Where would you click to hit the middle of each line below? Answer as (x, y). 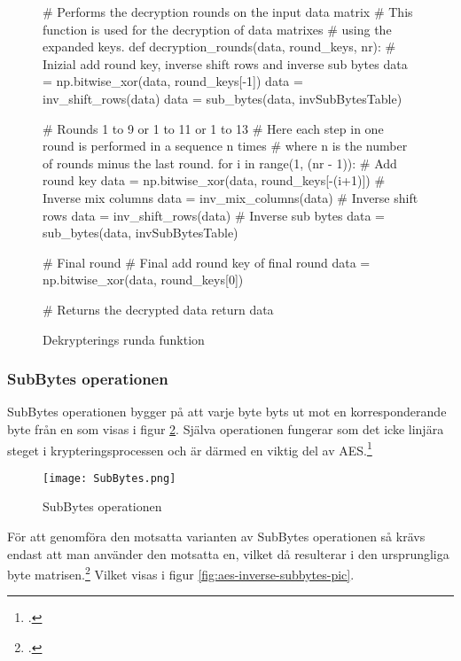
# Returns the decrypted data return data (158, 309)
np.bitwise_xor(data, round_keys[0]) (143, 280)
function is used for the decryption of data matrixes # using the (217, 29)
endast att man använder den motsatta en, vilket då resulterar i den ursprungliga (228, 553)
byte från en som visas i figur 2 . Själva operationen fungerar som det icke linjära (226, 428)
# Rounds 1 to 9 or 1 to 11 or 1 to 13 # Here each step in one (213, 128)
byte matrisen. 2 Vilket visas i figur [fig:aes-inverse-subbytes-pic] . (181, 573)
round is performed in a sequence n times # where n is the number (225, 146)
